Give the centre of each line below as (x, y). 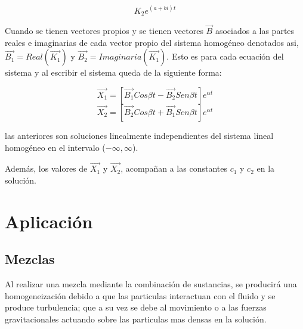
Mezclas (30, 259)
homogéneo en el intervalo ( (55, 147)
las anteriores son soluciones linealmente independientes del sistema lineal (139, 135)
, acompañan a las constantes (174, 168)
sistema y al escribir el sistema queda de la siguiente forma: (113, 72)
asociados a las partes (255, 31)
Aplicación (49, 221)
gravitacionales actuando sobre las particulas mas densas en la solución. (136, 319)
